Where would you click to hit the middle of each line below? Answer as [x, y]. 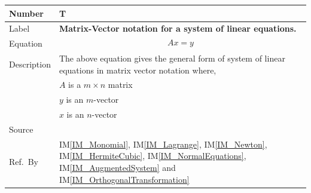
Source [21, 129]
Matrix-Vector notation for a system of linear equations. [178, 28]
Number [26, 13]
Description [30, 64]
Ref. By [24, 162]
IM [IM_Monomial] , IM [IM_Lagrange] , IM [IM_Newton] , [163, 144]
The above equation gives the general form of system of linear [172, 58]
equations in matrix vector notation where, [138, 70]
